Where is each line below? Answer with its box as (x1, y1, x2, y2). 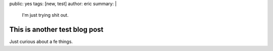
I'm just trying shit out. (22, 12, 69, 18)
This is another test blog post (9, 25, 104, 34)
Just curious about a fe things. (9, 38, 73, 45)
